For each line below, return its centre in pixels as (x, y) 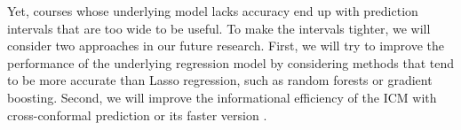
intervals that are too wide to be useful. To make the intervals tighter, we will (219, 28)
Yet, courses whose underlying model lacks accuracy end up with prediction (213, 11)
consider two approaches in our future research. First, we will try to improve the (226, 46)
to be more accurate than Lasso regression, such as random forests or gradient (220, 80)
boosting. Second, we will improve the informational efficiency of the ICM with (222, 97)
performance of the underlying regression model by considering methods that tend (231, 62)
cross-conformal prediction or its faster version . (137, 115)
